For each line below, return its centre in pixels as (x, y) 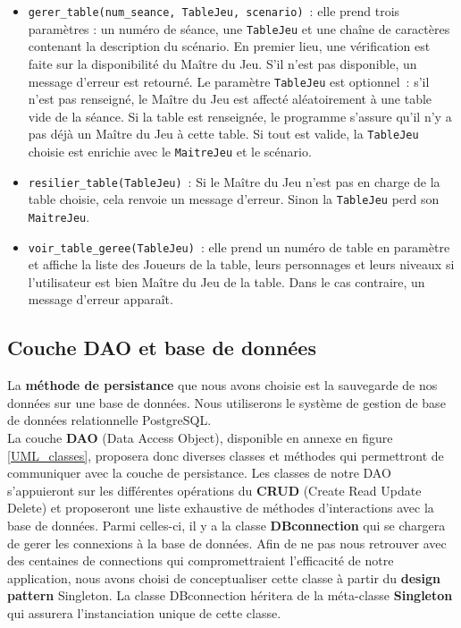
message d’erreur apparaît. (101, 299)
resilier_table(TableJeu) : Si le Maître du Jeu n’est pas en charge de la (234, 181)
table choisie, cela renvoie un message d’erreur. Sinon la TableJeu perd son (234, 199)
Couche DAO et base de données (162, 348)
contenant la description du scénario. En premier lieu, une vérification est (229, 46)
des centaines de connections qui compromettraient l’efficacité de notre (201, 560)
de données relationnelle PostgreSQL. (109, 420)
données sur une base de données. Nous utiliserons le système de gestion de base (226, 402)
